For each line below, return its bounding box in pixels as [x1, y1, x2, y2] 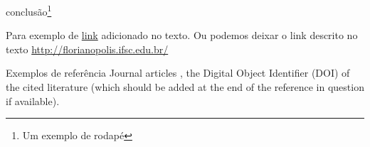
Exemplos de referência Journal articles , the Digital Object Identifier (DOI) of [6, 65, 350, 80]
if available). [6, 93, 60, 108]
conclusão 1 [6, 2, 52, 18]
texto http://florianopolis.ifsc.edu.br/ [6, 41, 169, 56]
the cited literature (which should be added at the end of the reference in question [6, 80, 364, 94]
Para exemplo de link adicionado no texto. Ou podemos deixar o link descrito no [6, 28, 358, 43]
